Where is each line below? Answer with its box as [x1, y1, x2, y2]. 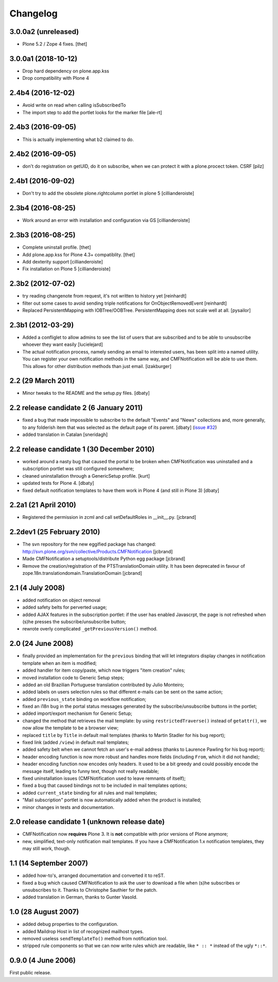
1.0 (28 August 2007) [9, 907, 79, 916]
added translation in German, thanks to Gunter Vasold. [22, 894, 138, 900]
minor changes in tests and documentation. [22, 804, 115, 810]
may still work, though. [22, 846, 71, 852]
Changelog [9, 8, 58, 19]
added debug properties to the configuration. [22, 921, 118, 927]
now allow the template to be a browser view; [22, 725, 119, 731]
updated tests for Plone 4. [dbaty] [22, 480, 95, 486]
